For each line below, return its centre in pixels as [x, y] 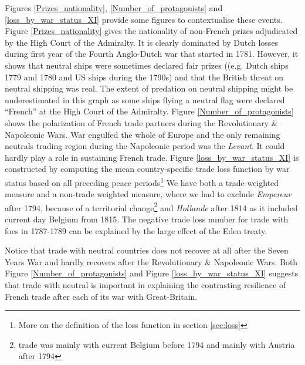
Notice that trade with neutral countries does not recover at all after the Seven [147, 250]
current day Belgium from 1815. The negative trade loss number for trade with [147, 219]
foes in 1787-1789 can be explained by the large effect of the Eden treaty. [136, 230]
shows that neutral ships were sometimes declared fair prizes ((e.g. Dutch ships [147, 65]
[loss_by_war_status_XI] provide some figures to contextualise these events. [144, 19]
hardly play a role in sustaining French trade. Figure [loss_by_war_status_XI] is [152, 157]
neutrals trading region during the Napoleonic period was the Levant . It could [145, 146]
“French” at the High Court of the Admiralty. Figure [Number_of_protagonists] [149, 111]
